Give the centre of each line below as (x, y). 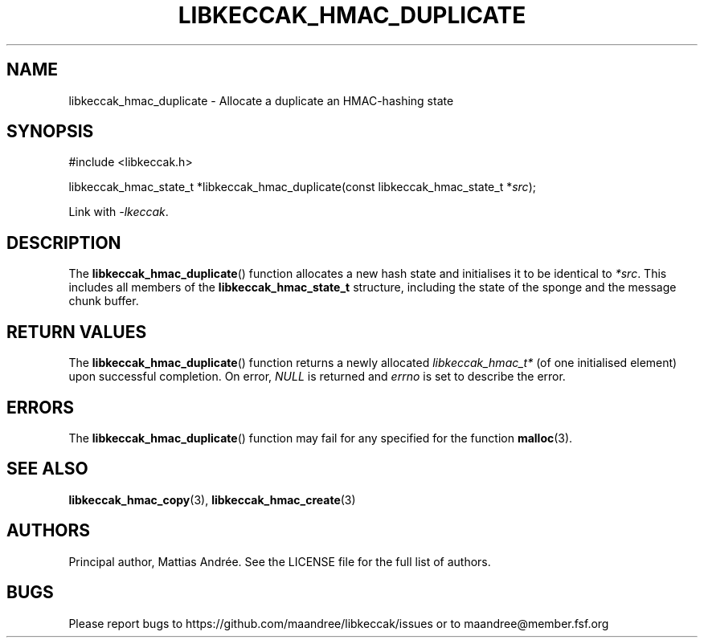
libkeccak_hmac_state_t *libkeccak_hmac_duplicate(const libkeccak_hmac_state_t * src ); (302, 187)
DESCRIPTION (64, 243)
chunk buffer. (104, 301)
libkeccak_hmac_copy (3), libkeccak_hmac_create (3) (212, 499)
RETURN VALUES (77, 332)
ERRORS (41, 407)
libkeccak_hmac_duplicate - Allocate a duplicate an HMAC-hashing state (261, 100)
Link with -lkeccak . (119, 212)
